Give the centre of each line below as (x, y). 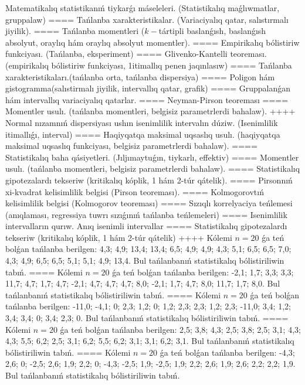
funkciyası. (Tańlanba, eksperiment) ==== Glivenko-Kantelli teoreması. (136, 54)
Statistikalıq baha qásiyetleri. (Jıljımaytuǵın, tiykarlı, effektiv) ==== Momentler (152, 157)
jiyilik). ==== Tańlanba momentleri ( (75, 31)
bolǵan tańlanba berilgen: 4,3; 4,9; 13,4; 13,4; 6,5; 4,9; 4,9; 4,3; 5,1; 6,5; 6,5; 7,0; (148, 249)
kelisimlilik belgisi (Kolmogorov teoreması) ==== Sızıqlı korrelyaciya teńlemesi (149, 203)
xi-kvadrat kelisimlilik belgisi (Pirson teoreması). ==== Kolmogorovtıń (135, 191)
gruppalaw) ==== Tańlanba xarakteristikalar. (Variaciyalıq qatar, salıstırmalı (147, 19)
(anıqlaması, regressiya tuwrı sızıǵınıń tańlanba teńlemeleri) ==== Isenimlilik (146, 214)
